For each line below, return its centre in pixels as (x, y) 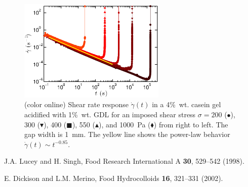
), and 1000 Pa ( (125, 124)
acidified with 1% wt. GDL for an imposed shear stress (110, 114)
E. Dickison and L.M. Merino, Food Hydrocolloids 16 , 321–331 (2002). (114, 178)
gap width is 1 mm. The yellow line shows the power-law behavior (127, 134)
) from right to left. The (191, 124)
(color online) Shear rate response (77, 104)
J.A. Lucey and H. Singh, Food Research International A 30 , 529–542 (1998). (124, 161)
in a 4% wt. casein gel (187, 104)
